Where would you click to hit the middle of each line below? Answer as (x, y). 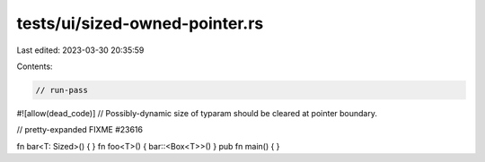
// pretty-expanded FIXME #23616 (80, 130)
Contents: (35, 66)
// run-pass (62, 90)
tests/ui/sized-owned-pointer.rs (140, 23)
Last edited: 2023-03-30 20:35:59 (80, 50)
